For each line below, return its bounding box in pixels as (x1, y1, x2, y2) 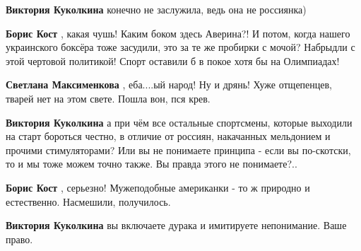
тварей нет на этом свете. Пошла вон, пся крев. (6, 91, 211, 105)
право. (6, 231, 33, 246)
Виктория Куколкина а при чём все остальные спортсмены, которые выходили (6, 115, 353, 129)
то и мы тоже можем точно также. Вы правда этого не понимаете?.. (6, 156, 297, 171)
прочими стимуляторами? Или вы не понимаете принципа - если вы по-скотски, (6, 142, 351, 157)
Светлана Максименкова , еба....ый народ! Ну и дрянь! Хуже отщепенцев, (6, 77, 333, 92)
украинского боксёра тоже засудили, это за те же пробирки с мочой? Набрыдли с (6, 40, 355, 54)
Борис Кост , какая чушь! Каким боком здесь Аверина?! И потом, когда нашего (6, 25, 350, 40)
